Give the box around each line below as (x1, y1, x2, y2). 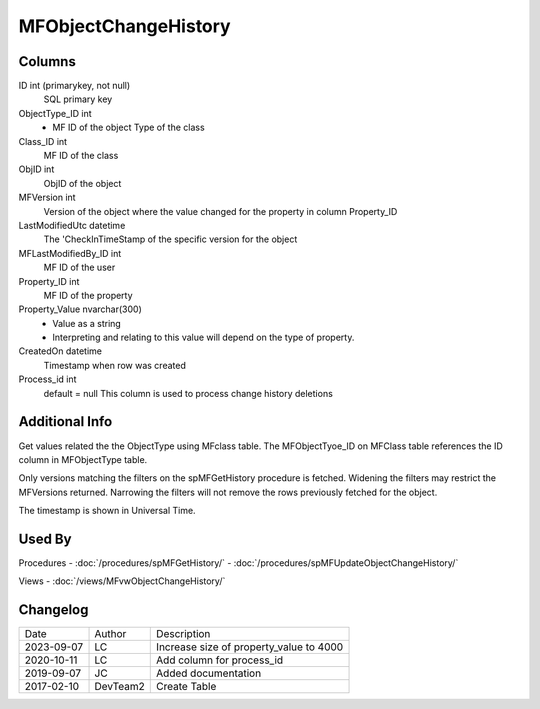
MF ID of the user (43, 261, 116, 274)
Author (94, 627, 127, 641)
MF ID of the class (43, 150, 119, 162)
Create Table (156, 680, 217, 694)
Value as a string (52, 317, 122, 329)
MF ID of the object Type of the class (52, 121, 205, 134)
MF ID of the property (43, 289, 134, 301)
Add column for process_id (156, 653, 284, 667)
